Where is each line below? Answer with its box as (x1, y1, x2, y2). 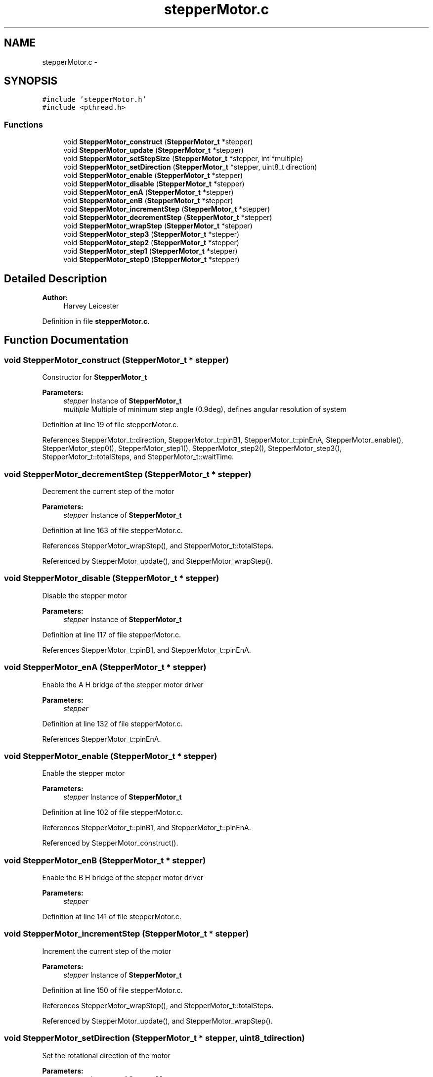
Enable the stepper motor (42, 769, 125, 778)
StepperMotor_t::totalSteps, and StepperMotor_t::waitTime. (42, 452, 234, 461)
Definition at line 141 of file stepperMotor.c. (42, 912, 181, 921)
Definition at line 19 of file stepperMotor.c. (42, 420, 179, 429)
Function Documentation (4, 334, 129, 347)
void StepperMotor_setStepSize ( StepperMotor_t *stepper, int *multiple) (63, 154, 303, 163)
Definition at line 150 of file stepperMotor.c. (42, 986, 183, 994)
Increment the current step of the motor (42, 946, 172, 955)
